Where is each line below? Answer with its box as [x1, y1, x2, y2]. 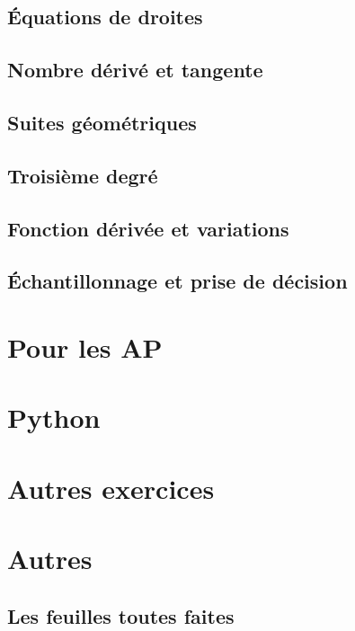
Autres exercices [7, 469, 215, 506]
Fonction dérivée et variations [7, 214, 289, 242]
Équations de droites [7, 3, 203, 31]
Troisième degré [7, 161, 158, 189]
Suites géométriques [7, 108, 197, 136]
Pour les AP [7, 328, 163, 365]
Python [7, 399, 101, 436]
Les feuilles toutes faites [7, 601, 235, 629]
